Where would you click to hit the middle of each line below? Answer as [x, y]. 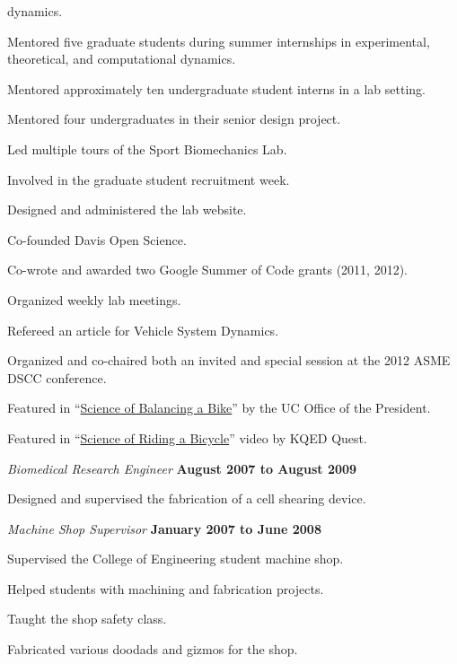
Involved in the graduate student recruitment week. [149, 179]
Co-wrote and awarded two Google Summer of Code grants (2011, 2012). [207, 270]
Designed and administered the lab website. [127, 210]
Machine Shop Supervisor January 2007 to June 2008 [164, 528]
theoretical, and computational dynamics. [122, 59]
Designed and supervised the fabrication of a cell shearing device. [187, 498]
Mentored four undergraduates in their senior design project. [174, 119]
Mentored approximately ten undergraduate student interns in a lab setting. [216, 88]
